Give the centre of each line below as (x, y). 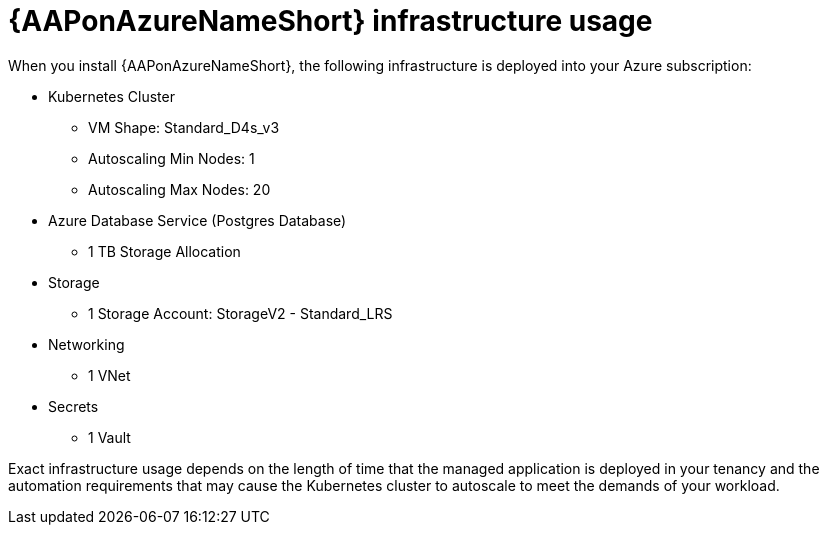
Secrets (73, 406)
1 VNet (109, 375)
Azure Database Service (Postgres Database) (197, 220)
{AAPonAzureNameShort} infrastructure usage (330, 21)
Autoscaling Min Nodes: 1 (171, 158)
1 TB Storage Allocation (164, 251)
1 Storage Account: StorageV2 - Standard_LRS (240, 313)
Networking (86, 344)
